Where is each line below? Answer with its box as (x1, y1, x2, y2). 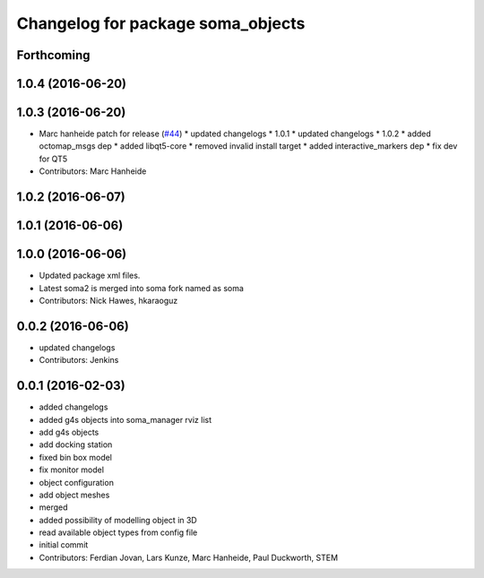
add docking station (39, 439, 113, 450)
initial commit (39, 539, 89, 550)
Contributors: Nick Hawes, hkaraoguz (39, 295, 178, 306)
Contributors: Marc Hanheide (39, 166, 147, 177)
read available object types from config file (39, 527, 198, 538)
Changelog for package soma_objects (16, 13, 306, 33)
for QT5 (39, 153, 68, 164)
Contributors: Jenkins (39, 355, 119, 366)
